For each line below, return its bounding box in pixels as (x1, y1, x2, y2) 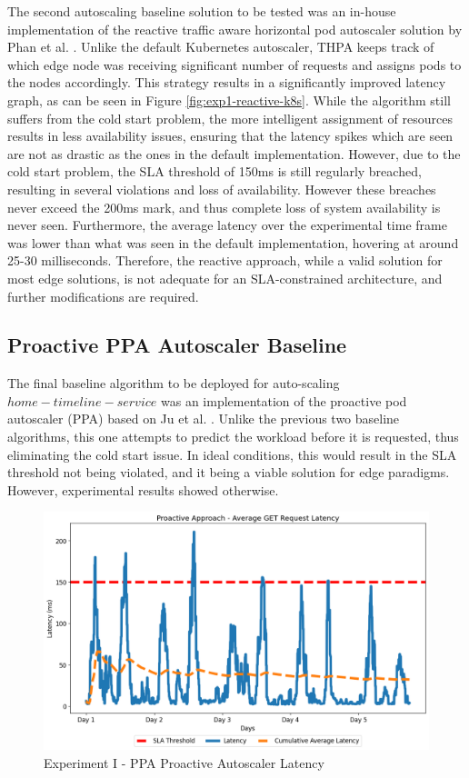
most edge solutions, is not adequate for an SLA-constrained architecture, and (7, 268, 443, 287)
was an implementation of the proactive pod (160, 391, 407, 410)
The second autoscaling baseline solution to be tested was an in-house (7, 2, 396, 20)
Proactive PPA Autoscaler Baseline (7, 331, 347, 359)
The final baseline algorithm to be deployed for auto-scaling (7, 374, 340, 393)
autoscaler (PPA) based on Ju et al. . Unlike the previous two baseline (7, 409, 400, 428)
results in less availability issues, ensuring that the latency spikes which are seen (7, 126, 454, 145)
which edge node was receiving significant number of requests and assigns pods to (7, 55, 462, 74)
